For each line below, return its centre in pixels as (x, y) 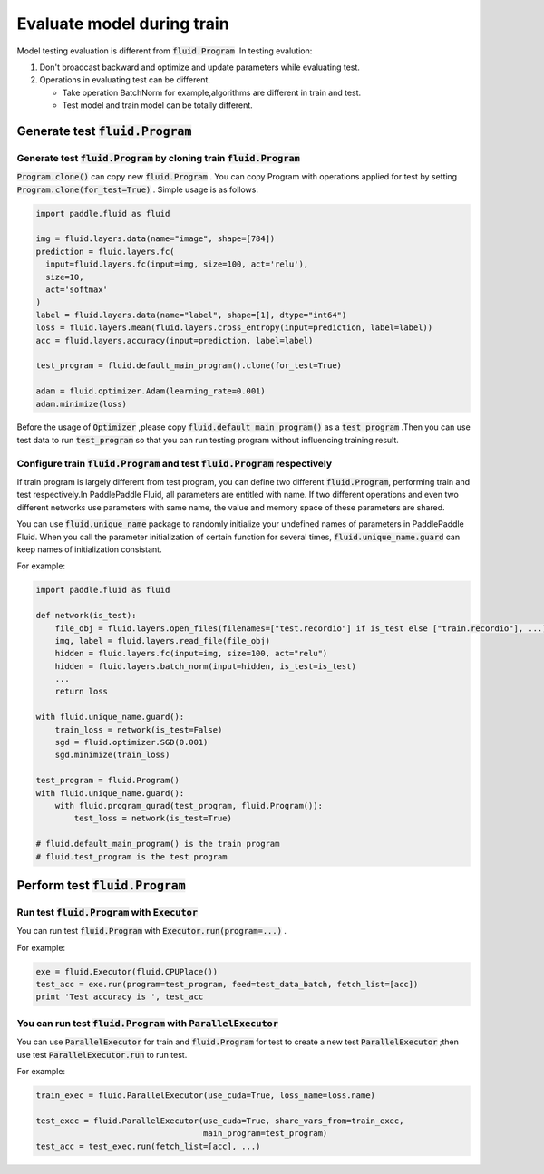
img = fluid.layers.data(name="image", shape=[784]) (155, 239)
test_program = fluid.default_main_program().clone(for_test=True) (189, 366)
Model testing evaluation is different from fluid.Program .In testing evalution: (165, 51)
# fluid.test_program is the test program (131, 856)
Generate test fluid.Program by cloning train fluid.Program (159, 158)
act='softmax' (77, 289)
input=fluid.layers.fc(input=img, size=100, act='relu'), (177, 264)
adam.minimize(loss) (81, 404)
